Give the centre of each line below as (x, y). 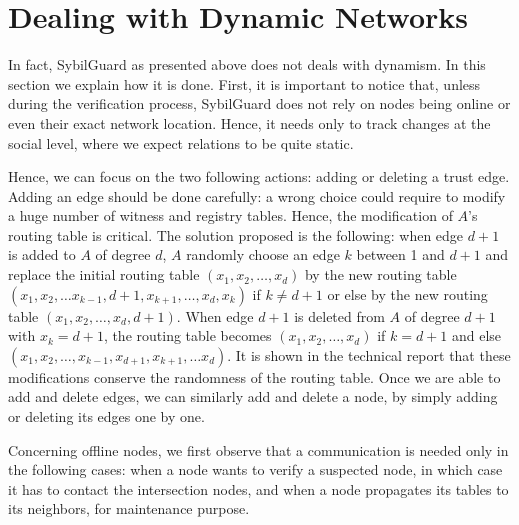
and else (476, 335)
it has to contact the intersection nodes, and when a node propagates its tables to (258, 488)
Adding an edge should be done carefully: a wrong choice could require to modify (257, 195)
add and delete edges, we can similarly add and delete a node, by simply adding (253, 396)
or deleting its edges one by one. (106, 416)
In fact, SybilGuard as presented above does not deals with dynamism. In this (247, 64)
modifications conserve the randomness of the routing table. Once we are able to (254, 376)
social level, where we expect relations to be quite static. (181, 142)
